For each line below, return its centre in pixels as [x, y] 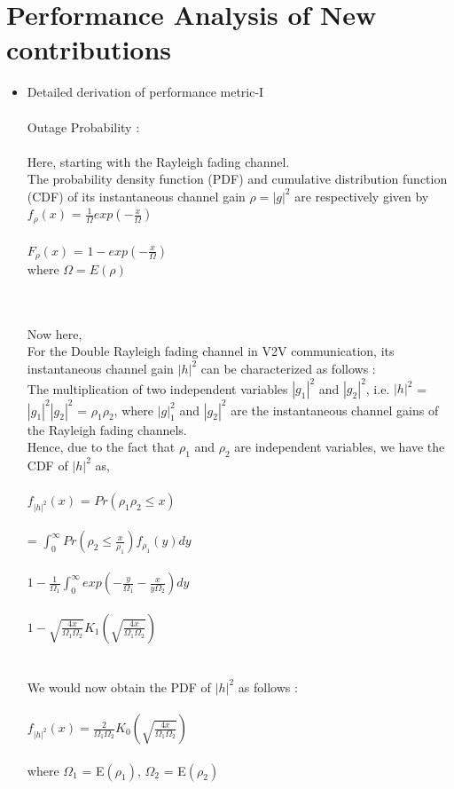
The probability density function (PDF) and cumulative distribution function [237, 179]
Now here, [55, 333]
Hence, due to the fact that [101, 447]
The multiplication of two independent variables [157, 388]
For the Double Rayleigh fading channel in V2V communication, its [211, 351]
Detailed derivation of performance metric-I [145, 92]
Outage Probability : [83, 126]
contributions [89, 49]
